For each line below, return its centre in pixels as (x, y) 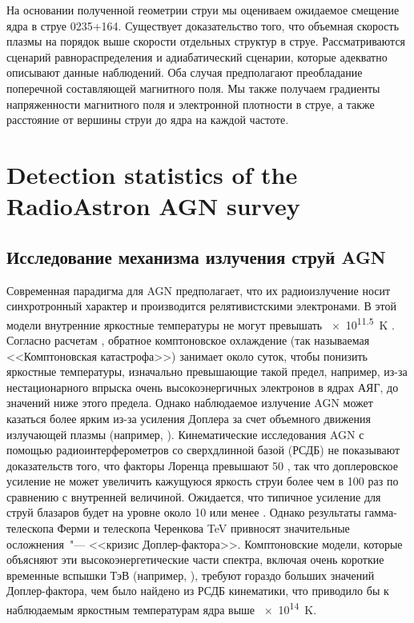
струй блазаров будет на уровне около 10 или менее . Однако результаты (184, 512)
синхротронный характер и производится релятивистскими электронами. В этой (201, 306)
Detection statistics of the (152, 174)
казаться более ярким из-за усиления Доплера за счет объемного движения (189, 418)
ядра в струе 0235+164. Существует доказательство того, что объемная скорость (203, 25)
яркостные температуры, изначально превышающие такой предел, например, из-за (207, 371)
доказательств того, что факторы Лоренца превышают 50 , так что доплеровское (202, 465)
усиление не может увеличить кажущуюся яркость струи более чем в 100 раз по (203, 481)
